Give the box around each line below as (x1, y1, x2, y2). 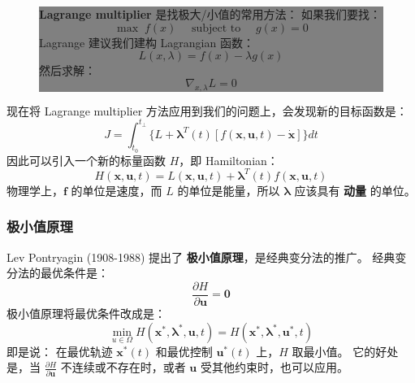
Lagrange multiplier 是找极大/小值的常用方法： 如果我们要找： (39, 6, 382, 22)
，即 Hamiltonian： (179, 151, 279, 168)
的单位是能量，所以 (177, 181, 280, 198)
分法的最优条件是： (6, 264, 109, 281)
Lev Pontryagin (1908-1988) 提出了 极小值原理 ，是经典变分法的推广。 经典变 (6, 248, 407, 265)
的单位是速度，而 (71, 181, 162, 198)
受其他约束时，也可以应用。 (200, 359, 348, 376)
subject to (191, 22, 241, 34)
